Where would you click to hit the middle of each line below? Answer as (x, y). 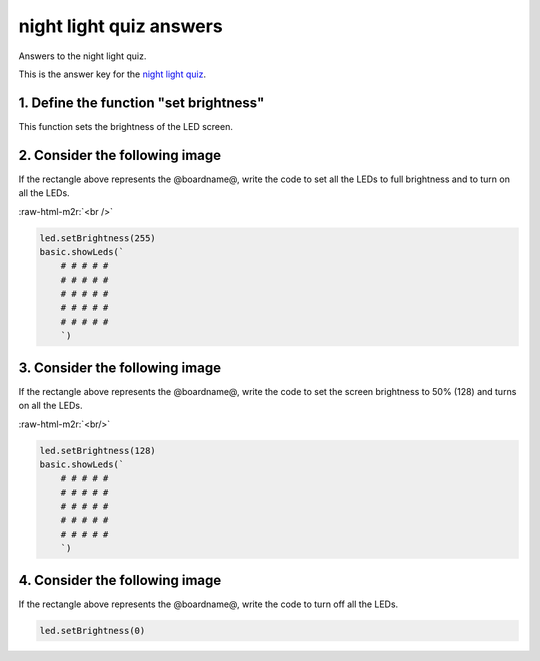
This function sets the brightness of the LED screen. (126, 126)
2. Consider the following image (120, 155)
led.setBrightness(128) (98, 450)
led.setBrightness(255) (98, 238)
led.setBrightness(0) (92, 630)
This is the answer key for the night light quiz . (112, 74)
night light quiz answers (121, 26)
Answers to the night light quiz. (82, 56)
